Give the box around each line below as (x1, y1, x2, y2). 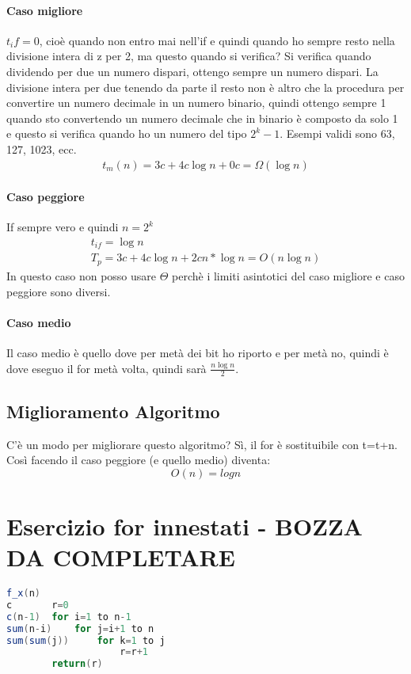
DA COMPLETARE (6, 541, 235, 573)
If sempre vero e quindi (6, 219, 119, 235)
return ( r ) (51, 658, 103, 670)
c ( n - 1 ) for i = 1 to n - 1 (6, 611, 131, 623)
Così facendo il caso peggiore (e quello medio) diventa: (6, 451, 271, 468)
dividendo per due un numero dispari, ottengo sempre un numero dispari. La (6, 63, 379, 79)
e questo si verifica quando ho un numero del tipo (6, 125, 247, 142)
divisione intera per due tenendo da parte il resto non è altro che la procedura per (6, 78, 405, 95)
